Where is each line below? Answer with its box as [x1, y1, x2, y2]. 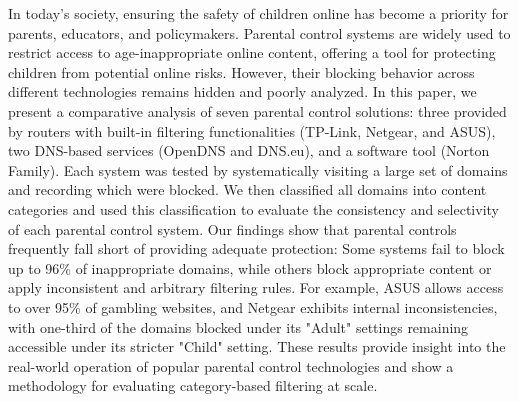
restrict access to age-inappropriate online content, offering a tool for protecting [8, 42, 496, 63]
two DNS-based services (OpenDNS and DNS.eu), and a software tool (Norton [8, 140, 490, 161]
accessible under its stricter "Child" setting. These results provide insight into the [8, 336, 506, 357]
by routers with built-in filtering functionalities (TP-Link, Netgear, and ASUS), [8, 120, 496, 141]
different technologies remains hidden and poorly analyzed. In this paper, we [8, 81, 477, 102]
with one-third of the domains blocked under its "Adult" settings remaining [8, 316, 469, 337]
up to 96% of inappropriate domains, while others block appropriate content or [8, 257, 492, 278]
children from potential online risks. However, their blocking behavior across [8, 61, 475, 82]
